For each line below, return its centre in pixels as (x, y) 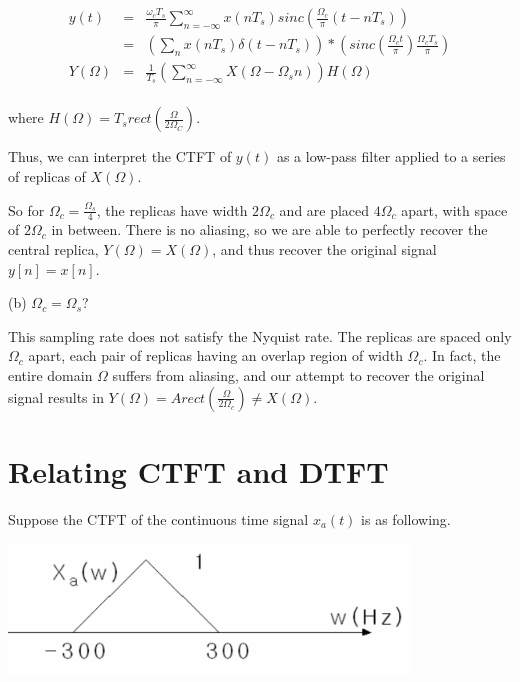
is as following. (406, 518)
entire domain (50, 374)
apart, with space (454, 209)
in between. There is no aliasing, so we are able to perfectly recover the (269, 229)
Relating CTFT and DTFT (198, 470)
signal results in (56, 396)
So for (26, 209)
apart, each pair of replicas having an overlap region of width (215, 355)
